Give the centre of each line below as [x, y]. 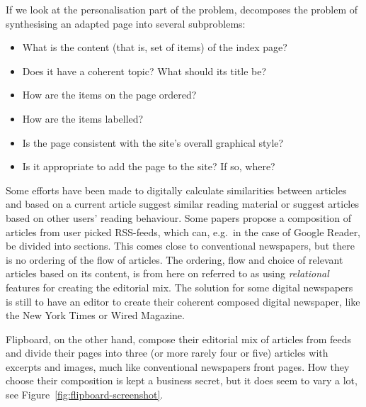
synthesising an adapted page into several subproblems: [126, 23]
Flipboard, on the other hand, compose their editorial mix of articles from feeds [178, 339]
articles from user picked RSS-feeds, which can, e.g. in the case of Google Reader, [183, 232]
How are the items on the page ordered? [109, 95]
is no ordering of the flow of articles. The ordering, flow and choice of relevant [175, 259]
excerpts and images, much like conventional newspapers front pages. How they [178, 366]
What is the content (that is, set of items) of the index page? [155, 47]
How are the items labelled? [83, 118]
